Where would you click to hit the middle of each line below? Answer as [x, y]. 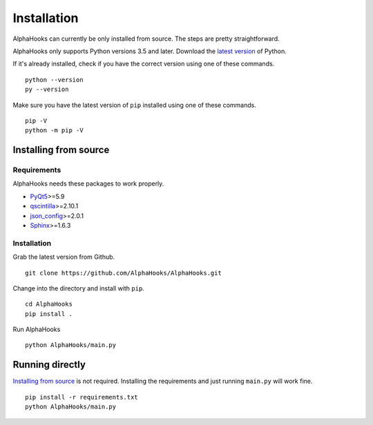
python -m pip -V [54, 130]
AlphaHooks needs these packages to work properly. [88, 184]
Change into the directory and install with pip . [78, 288]
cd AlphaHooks [49, 304]
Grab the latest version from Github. [64, 257]
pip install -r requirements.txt [82, 397]
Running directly [49, 365]
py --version [47, 89]
